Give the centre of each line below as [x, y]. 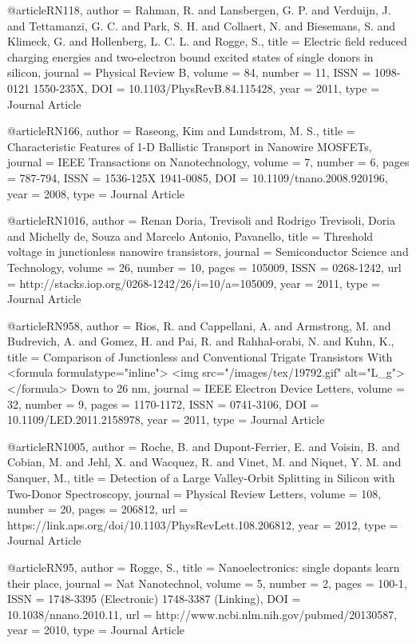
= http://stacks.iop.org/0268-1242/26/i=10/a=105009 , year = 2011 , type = [194, 283]
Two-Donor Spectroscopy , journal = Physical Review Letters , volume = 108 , [194, 493]
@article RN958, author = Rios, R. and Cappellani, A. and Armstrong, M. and [199, 325]
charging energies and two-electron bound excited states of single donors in [190, 56]
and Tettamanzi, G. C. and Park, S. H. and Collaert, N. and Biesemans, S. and [202, 25]
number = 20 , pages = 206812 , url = [98, 509]
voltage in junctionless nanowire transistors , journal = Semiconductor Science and [208, 252]
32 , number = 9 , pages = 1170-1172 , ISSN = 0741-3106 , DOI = [163, 403]
